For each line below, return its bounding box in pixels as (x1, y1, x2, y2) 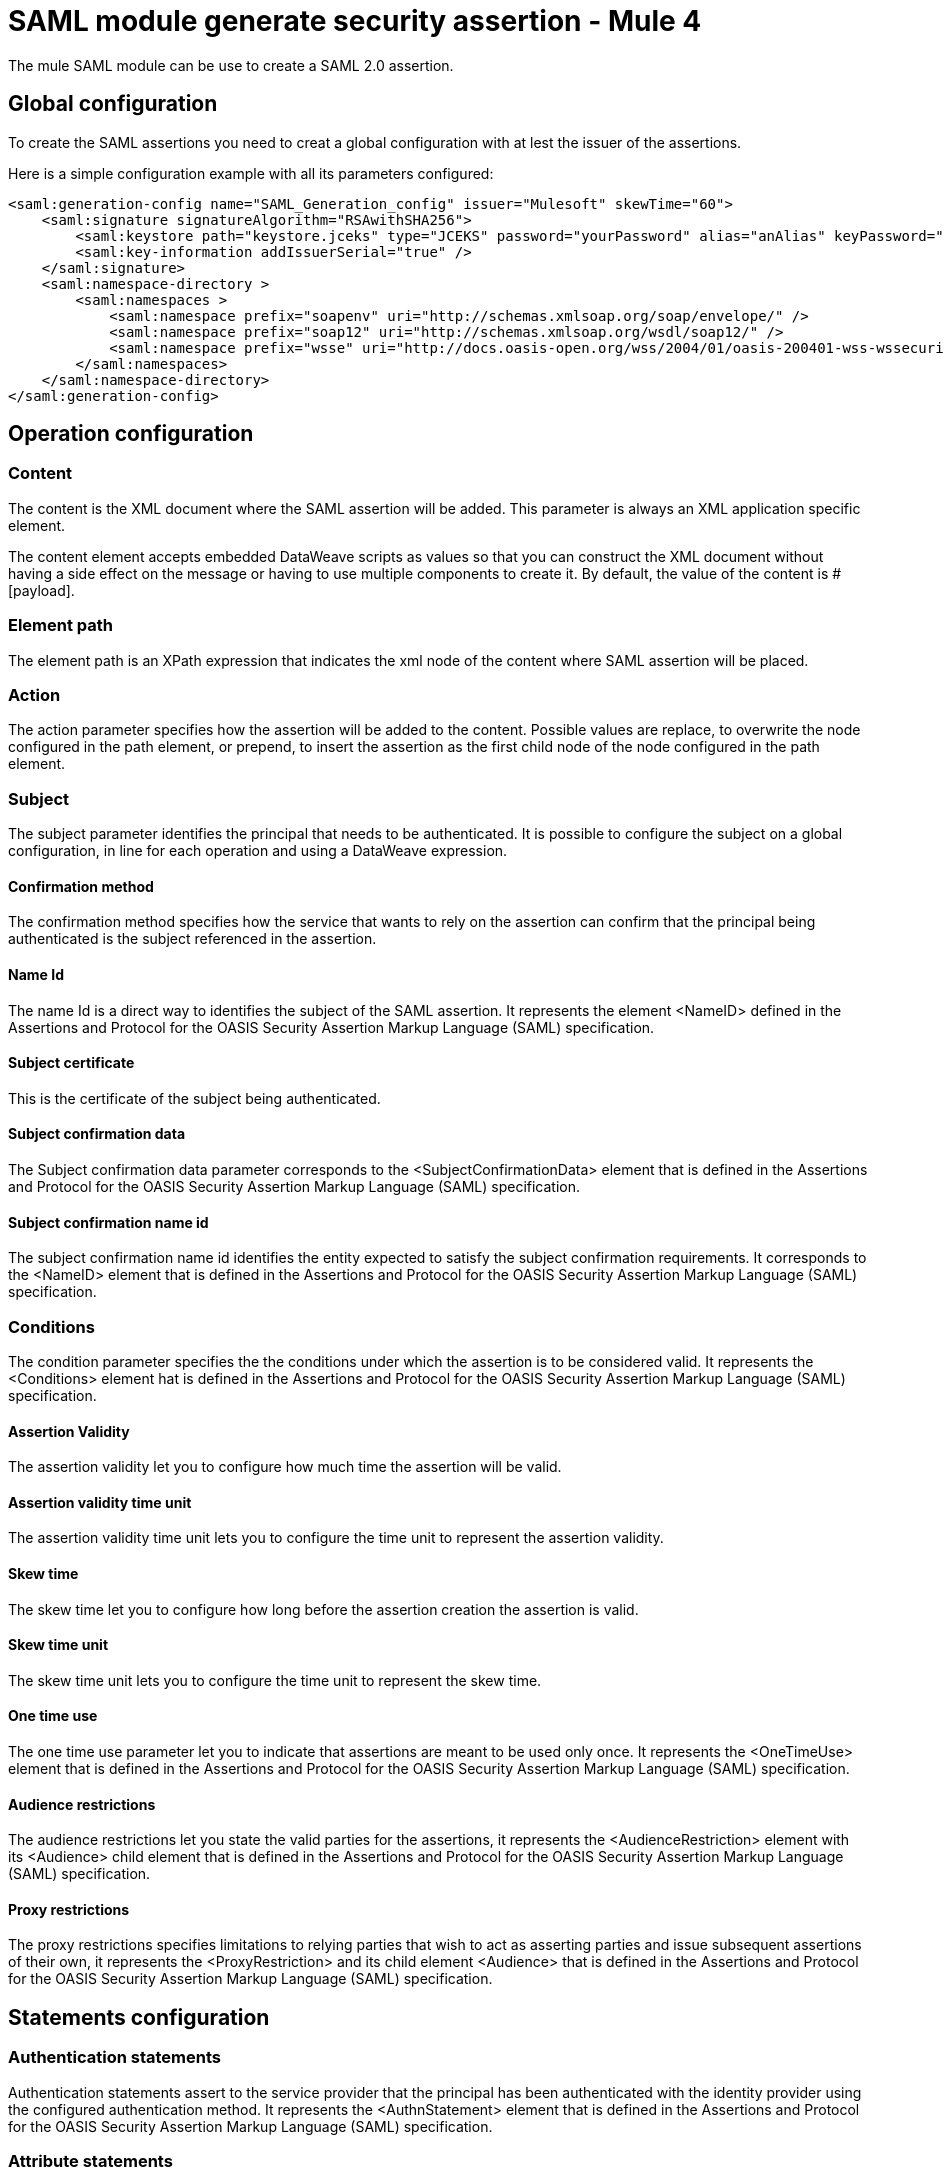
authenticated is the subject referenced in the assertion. (8, 930, 377, 948)
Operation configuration (8, 421, 254, 447)
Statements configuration (8, 2004, 270, 2030)
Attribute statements (8, 2151, 173, 2172)
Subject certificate (8, 1054, 135, 1072)
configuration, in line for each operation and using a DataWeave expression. (8, 842, 508, 860)
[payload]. (8, 581, 75, 599)
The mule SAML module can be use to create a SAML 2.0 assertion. (8, 56, 454, 74)
